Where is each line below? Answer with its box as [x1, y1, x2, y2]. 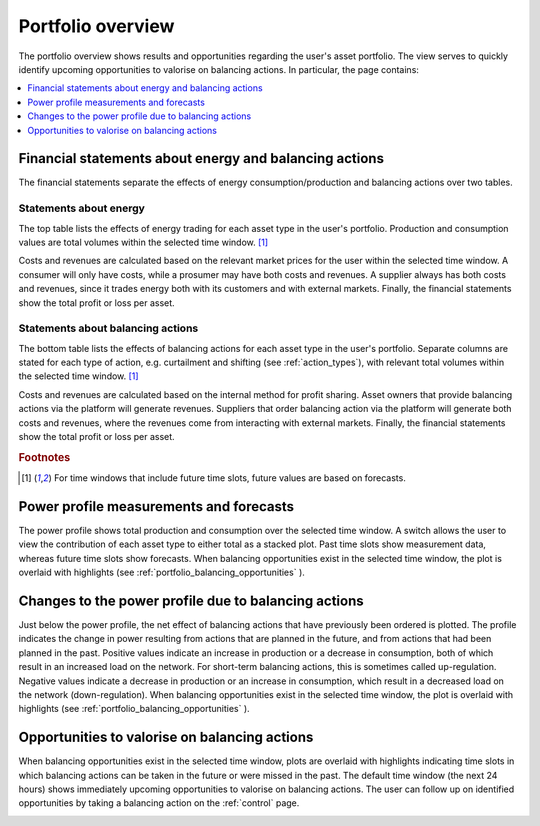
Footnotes [18, 450, 71, 464]
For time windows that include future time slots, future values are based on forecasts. [53, 472, 407, 484]
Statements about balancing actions [18, 321, 199, 335]
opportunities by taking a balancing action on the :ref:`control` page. [18, 797, 300, 809]
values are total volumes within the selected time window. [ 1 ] [18, 236, 269, 248]
